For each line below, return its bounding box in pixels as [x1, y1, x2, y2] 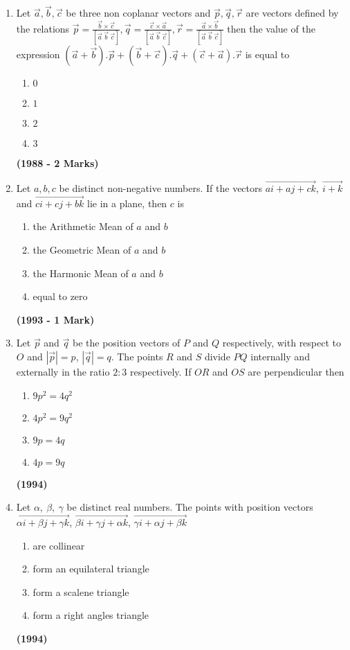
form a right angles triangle [33, 608, 149, 622]
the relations [16, 21, 70, 35]
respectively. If [130, 364, 192, 378]
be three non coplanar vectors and [66, 6, 211, 20]
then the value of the [227, 21, 315, 35]
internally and [250, 349, 310, 363]
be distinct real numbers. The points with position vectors [66, 500, 313, 514]
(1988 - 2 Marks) [16, 156, 99, 170]
